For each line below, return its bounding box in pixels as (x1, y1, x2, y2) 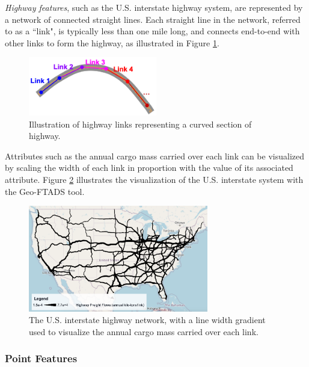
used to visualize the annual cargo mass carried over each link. (29, 325, 259, 338)
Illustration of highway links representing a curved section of (29, 117, 252, 130)
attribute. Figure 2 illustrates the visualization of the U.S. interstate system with (5, 173, 304, 186)
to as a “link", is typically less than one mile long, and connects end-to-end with (5, 25, 300, 37)
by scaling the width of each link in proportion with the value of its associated (5, 161, 293, 174)
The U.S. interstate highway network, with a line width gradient (29, 313, 266, 326)
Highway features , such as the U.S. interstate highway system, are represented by (5, 1, 303, 13)
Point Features (5, 351, 78, 366)
